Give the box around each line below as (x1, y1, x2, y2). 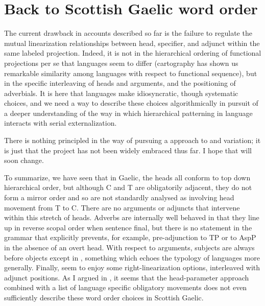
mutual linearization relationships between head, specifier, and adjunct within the (4, 37, 260, 48)
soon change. (4, 155, 44, 166)
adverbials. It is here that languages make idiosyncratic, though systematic (4, 87, 238, 98)
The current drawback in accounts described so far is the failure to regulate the (4, 28, 252, 38)
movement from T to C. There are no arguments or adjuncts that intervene (4, 202, 240, 213)
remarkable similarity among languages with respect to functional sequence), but (4, 67, 257, 78)
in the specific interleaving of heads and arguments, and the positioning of (4, 78, 236, 88)
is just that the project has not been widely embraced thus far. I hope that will (4, 145, 252, 155)
